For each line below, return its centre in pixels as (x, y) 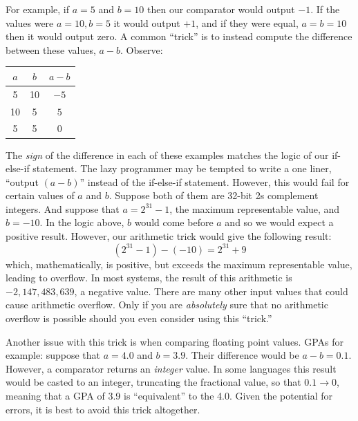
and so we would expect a (279, 222)
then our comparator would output (221, 9)
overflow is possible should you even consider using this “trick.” (139, 318)
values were (30, 22)
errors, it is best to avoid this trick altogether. (103, 409)
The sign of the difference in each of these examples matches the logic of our (167, 155)
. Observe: (142, 49)
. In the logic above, (82, 222)
